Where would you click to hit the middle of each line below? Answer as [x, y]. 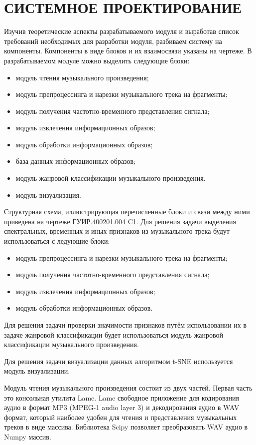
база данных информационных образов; [76, 161]
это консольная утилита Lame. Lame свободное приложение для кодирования [122, 397]
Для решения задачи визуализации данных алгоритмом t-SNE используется [119, 361]
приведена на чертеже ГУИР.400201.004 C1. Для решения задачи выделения [120, 221]
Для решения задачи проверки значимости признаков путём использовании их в [126, 325]
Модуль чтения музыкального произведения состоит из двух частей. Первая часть [128, 387]
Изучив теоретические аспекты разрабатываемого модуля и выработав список [122, 31]
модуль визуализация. [48, 195]
